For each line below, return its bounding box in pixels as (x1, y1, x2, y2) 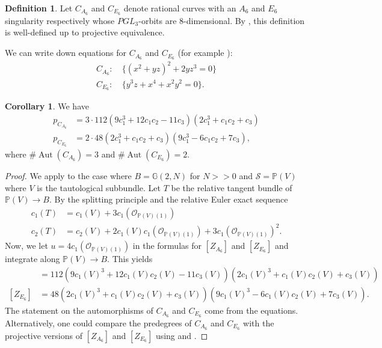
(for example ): (177, 46, 233, 59)
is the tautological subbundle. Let (37, 181, 161, 194)
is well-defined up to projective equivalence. (5, 26, 165, 38)
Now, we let (5, 239, 48, 252)
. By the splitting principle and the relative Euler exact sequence (49, 193, 288, 206)
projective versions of (5, 329, 82, 341)
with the (243, 316, 274, 329)
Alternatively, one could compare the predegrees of (5, 316, 192, 329)
